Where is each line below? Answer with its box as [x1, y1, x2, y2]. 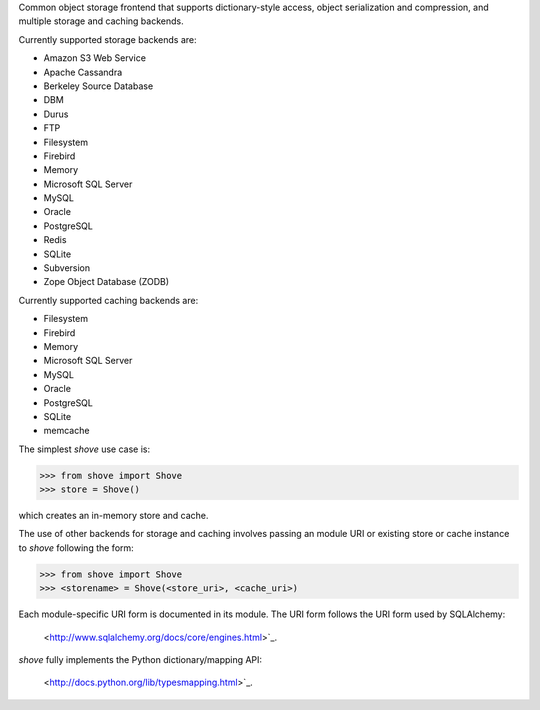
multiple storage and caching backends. [18, 15, 184, 27]
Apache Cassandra [43, 66, 123, 78]
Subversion [43, 262, 91, 274]
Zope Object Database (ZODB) [43, 276, 170, 288]
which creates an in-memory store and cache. [18, 510, 209, 522]
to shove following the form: [18, 541, 134, 554]
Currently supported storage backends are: [18, 33, 197, 45]
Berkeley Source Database [43, 80, 154, 92]
